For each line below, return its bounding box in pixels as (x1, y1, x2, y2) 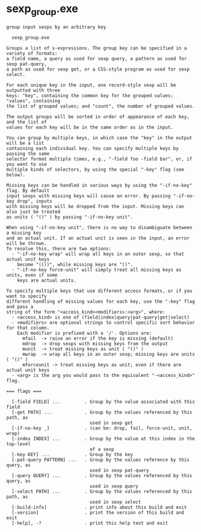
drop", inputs (17, 198, 52, 204)
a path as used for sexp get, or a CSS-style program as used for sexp (6, 66, 190, 72)
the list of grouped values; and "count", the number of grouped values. (6, 103, 196, 109)
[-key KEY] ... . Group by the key (11, 451, 134, 457)
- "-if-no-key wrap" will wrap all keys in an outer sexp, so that (11, 251, 185, 257)
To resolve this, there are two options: (6, 245, 112, 252)
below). (6, 171, 26, 178)
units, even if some (6, 272, 58, 278)
